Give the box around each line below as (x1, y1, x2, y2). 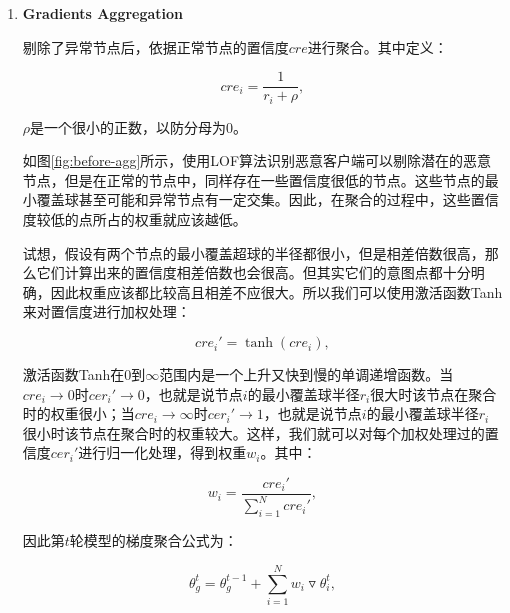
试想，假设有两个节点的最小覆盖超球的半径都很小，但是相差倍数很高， (22, 242, 485, 263)
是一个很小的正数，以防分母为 (30, 116, 227, 137)
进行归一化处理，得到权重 (78, 442, 247, 463)
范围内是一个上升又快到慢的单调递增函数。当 (159, 364, 454, 385)
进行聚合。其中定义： (307, 36, 448, 57)
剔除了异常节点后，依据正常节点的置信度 (22, 36, 289, 57)
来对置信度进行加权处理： (22, 301, 191, 322)
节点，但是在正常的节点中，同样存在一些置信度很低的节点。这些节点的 (22, 169, 485, 190)
